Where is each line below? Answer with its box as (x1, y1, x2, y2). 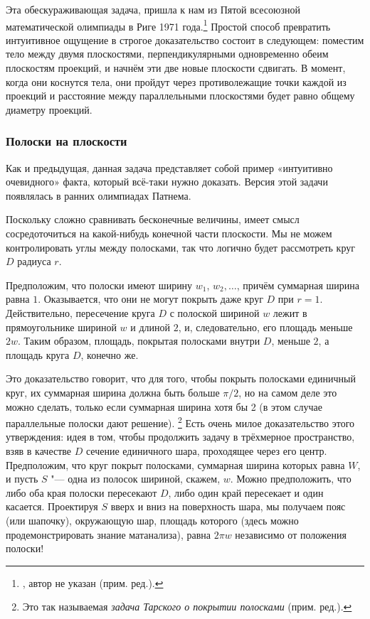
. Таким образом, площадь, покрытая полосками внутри (18, 333, 260, 348)
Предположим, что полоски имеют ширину (6, 277, 193, 292)
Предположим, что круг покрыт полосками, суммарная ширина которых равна (6, 457, 345, 472)
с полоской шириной (169, 305, 260, 320)
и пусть (6, 471, 38, 486)
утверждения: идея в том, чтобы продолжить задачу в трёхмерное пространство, (6, 429, 355, 444)
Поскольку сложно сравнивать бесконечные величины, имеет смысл (6, 212, 300, 227)
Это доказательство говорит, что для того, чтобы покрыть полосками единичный (6, 371, 356, 386)
